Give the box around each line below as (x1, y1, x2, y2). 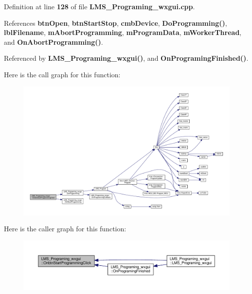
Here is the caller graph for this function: (4, 224, 126, 234)
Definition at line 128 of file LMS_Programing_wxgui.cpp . (4, 1, 195, 11)
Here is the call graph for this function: (4, 69, 121, 79)
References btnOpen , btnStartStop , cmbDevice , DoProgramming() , (4, 17, 227, 28)
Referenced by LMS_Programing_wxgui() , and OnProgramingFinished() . (4, 53, 249, 63)
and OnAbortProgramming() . (4, 36, 103, 47)
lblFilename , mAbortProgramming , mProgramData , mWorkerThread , (4, 27, 242, 37)
